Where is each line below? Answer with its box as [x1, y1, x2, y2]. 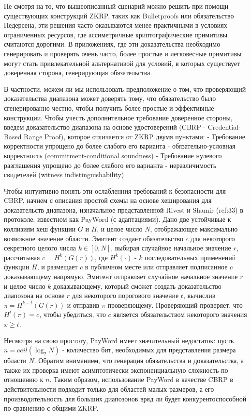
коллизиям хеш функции [4, 224, 76, 234]
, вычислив [183, 290, 216, 300]
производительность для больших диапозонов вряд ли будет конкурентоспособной [4, 393, 247, 403]
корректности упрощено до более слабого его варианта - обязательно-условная [4, 141, 236, 151]
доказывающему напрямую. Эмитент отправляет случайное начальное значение [4, 271, 238, 282]
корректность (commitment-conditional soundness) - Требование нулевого [4, 150, 222, 160]
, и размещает [37, 262, 78, 272]
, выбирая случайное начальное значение [111, 243, 231, 253]
